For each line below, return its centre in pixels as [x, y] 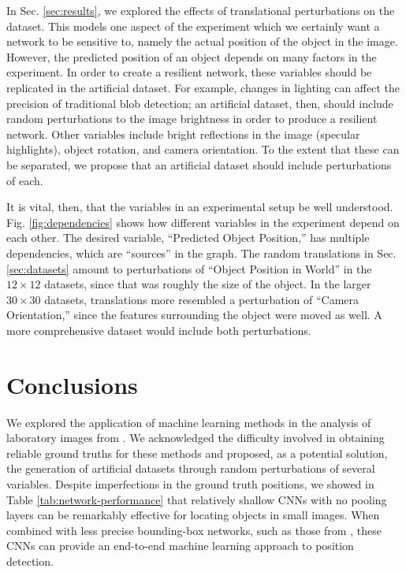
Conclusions [72, 384]
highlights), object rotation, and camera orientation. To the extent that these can [203, 149]
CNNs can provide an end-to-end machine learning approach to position [180, 546]
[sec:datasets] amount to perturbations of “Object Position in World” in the [189, 268]
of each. [25, 180]
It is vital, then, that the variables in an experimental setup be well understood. [200, 207]
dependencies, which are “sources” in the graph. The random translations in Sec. [201, 253]
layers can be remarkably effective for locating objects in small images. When [193, 515]
